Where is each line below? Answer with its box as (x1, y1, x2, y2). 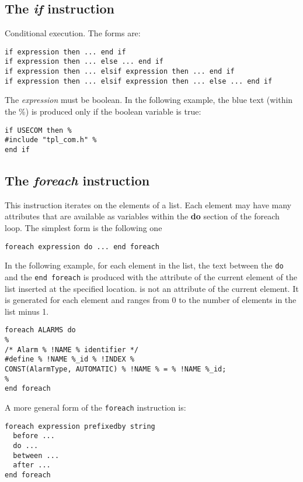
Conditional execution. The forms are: (5, 27, 141, 39)
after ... (13, 461, 51, 470)
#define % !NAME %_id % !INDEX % (5, 355, 134, 364)
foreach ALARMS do (5, 326, 76, 335)
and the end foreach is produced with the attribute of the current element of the (5, 270, 297, 283)
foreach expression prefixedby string (5, 422, 155, 431)
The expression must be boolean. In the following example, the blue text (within (5, 94, 293, 106)
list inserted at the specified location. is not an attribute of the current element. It (5, 282, 299, 294)
